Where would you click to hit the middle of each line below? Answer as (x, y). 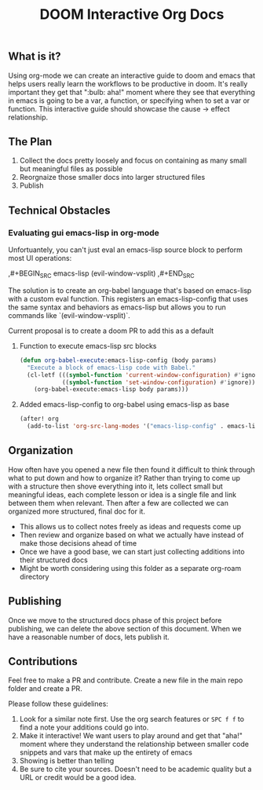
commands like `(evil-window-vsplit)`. (69, 315)
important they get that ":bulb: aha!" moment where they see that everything (131, 92)
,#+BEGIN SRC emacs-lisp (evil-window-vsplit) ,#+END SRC (101, 274)
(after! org (39, 419)
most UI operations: (40, 258)
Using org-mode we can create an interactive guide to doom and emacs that (131, 75)
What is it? (35, 57)
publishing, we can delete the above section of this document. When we (125, 628)
